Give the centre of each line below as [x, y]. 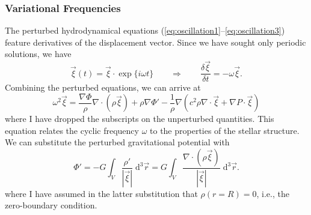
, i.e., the [273, 193]
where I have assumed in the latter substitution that [101, 193]
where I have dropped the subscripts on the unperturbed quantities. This [140, 118]
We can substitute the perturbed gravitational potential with [117, 142]
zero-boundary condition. [51, 205]
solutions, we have [38, 54]
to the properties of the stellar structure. [225, 130]
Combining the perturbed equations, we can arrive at [103, 87]
